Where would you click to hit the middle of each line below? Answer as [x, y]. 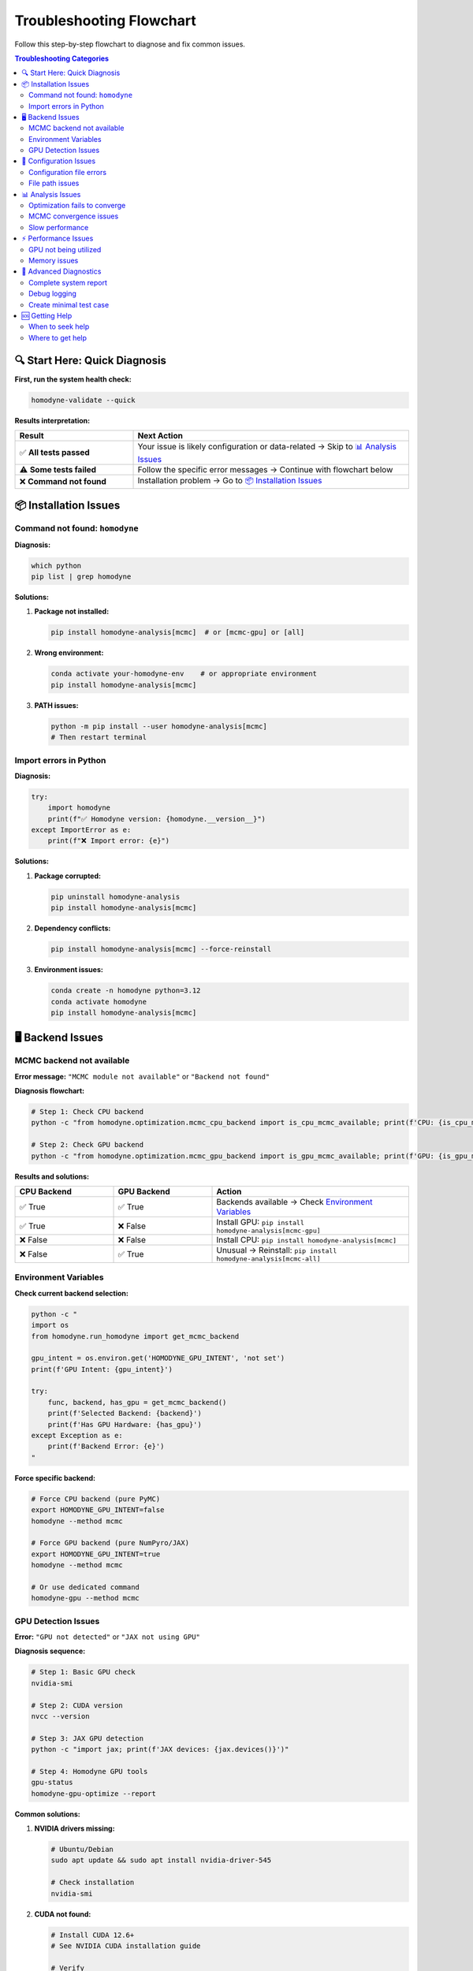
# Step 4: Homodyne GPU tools [89, 1771]
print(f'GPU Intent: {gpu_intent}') [102, 1369]
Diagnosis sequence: [50, 1651]
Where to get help [58, 337]
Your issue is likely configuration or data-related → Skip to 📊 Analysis [267, 446]
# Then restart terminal [99, 738]
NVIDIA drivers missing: [74, 1828]
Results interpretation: [52, 420]
